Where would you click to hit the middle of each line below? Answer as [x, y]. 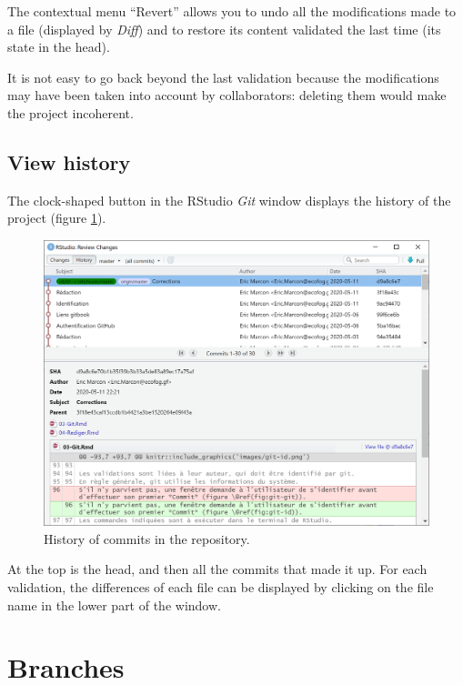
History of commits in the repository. [147, 538]
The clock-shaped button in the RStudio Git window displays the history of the [229, 200]
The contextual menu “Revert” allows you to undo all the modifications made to [232, 11]
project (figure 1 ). [57, 218]
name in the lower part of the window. [114, 604]
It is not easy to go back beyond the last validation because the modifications [223, 77]
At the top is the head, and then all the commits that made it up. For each [217, 569]
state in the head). [59, 47]
